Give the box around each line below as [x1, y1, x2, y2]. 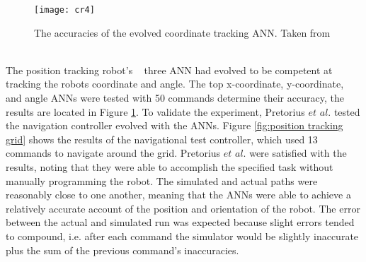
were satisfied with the [249, 145, 347, 160]
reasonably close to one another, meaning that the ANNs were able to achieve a [6, 187, 351, 202]
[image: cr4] [34, 5, 95, 15]
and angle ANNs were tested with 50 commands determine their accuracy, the [6, 90, 344, 105]
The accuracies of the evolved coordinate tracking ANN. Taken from [34, 25, 331, 40]
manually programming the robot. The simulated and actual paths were [6, 173, 318, 188]
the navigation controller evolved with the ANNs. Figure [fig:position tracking [6, 118, 343, 133]
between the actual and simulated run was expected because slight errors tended [6, 215, 355, 230]
